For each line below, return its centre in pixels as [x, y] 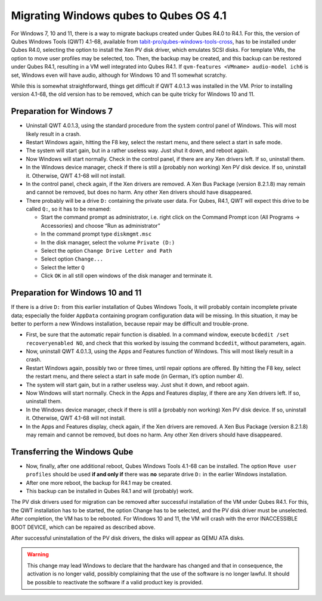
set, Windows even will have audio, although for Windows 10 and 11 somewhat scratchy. [119, 75]
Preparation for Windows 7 [62, 111]
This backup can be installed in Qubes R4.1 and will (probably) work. [110, 491]
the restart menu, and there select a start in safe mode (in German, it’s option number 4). [135, 376]
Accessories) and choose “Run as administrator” [100, 225]
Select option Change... [72, 259]
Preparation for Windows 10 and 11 [76, 293]
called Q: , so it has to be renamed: [69, 209]
